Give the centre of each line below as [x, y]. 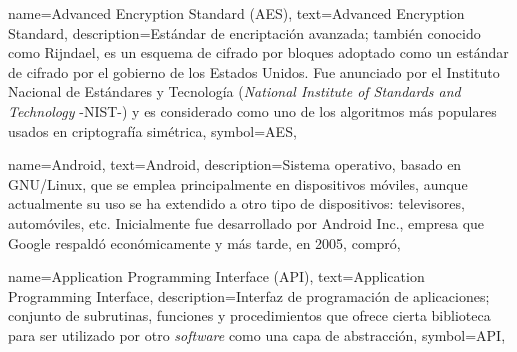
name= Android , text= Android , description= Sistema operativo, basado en [235, 164]
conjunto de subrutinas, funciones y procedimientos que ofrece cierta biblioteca [249, 315]
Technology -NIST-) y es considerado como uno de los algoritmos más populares [252, 110]
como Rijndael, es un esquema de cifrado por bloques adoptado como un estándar [258, 52]
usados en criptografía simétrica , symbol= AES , [152, 130]
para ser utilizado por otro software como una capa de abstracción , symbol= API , [257, 334]
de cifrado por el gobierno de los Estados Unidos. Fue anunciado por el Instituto [254, 71]
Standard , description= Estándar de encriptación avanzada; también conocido [244, 32]
